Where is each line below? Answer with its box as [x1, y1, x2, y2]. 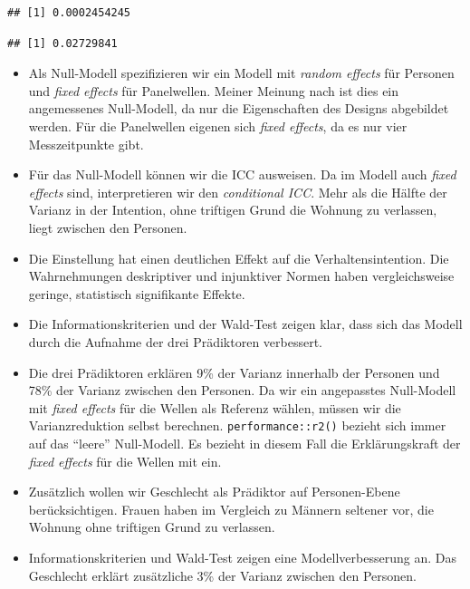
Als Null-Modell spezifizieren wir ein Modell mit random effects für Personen [28, 63, 455, 82]
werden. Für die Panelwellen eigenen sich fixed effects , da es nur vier [28, 116, 408, 135]
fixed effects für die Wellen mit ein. [28, 451, 222, 470]
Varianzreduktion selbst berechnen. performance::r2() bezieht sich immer [28, 416, 446, 435]
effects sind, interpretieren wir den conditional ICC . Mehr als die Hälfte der [28, 182, 447, 201]
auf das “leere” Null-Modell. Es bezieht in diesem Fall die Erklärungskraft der [28, 433, 461, 452]
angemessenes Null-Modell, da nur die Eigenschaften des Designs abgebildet [28, 99, 449, 118]
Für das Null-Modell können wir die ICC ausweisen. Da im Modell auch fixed [28, 165, 456, 184]
